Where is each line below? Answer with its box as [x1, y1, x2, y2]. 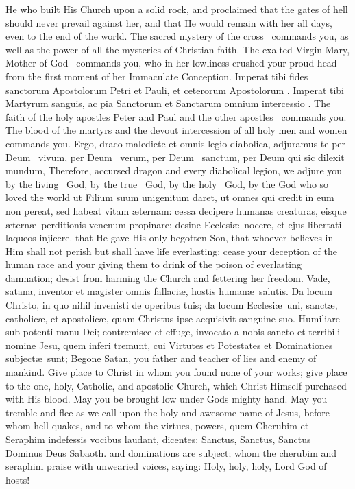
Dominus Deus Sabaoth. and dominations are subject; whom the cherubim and [5, 445, 337, 460]
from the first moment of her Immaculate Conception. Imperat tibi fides [5, 69, 308, 83]
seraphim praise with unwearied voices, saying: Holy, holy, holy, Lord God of [5, 459, 327, 473]
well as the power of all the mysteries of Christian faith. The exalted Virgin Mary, [5, 42, 350, 56]
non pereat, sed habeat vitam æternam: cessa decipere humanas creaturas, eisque [5, 203, 347, 217]
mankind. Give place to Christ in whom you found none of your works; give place [5, 365, 347, 379]
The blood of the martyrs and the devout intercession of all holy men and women [5, 123, 347, 137]
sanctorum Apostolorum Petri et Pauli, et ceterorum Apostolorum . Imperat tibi [5, 82, 345, 97]
